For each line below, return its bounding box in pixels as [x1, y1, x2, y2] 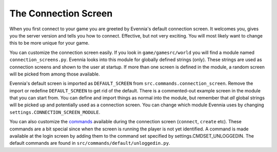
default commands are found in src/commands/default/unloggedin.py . [9, 140, 170, 146]
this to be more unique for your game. [9, 40, 90, 46]
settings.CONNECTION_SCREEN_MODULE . [9, 109, 101, 115]
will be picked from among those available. [9, 71, 100, 77]
